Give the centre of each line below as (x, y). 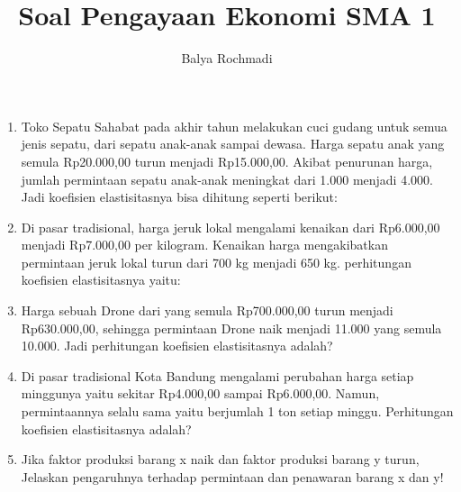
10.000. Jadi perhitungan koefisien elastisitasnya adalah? (177, 346)
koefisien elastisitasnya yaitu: (101, 280)
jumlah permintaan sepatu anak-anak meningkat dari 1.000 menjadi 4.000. (227, 179)
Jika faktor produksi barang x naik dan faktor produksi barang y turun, (220, 459)
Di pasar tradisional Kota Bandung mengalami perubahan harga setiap (217, 375)
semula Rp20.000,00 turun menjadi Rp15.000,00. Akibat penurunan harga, (227, 161)
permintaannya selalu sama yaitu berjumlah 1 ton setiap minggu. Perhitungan (237, 411)
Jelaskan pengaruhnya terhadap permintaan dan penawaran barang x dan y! (232, 476)
